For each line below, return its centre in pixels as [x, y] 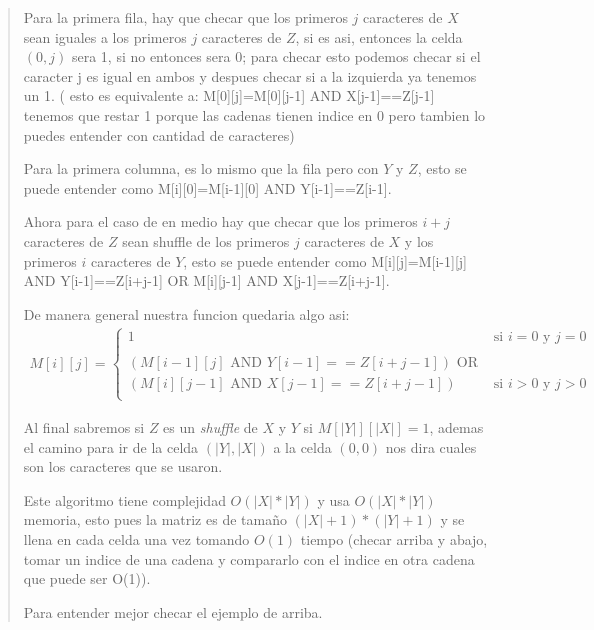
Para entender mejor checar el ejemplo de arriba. [173, 611]
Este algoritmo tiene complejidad [124, 499]
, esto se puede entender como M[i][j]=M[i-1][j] [325, 260]
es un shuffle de [210, 427]
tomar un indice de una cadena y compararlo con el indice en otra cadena [249, 558]
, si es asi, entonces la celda [379, 36]
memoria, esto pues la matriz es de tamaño [155, 519]
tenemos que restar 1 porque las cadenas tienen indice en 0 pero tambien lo [254, 114]
